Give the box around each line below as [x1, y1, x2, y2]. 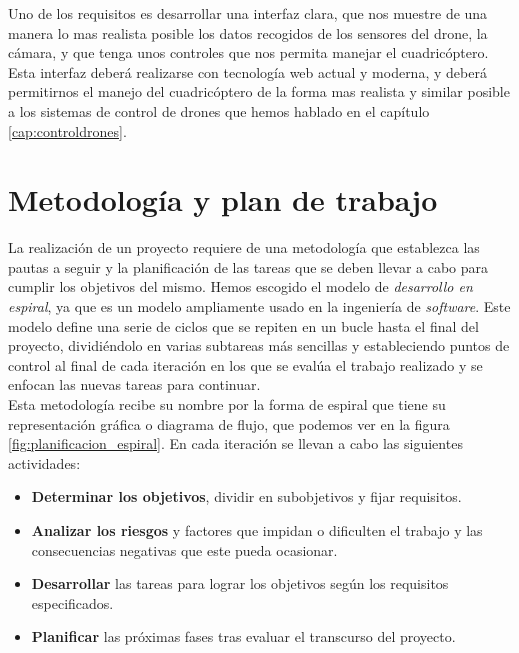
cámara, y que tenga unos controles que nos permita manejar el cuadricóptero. [8, 42, 489, 63]
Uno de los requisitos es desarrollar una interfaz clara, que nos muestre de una [8, 3, 488, 23]
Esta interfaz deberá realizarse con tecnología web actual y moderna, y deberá [8, 61, 487, 82]
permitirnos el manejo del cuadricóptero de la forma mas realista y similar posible [8, 81, 510, 102]
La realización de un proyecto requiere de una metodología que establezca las [8, 237, 480, 258]
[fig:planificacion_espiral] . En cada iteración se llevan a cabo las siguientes [8, 433, 463, 454]
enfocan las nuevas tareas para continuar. [8, 374, 261, 395]
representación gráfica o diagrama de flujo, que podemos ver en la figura [8, 413, 450, 434]
